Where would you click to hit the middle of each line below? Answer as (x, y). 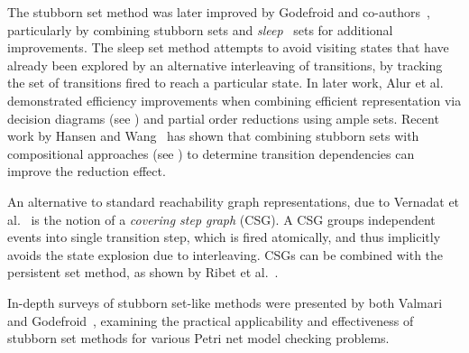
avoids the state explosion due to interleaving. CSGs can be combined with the (225, 254)
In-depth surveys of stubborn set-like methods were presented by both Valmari (225, 302)
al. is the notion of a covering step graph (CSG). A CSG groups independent (221, 219)
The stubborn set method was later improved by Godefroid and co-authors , (219, 12)
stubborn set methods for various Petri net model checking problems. (198, 338)
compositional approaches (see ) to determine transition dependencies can (211, 153)
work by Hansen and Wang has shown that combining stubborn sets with (213, 136)
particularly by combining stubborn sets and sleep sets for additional (200, 29)
